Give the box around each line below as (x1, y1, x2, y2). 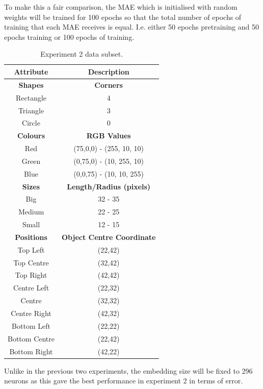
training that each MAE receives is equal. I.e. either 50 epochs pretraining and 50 (4, 21, 259, 32)
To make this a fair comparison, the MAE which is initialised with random (4, 2, 238, 12)
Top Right (15, 270, 47, 280)
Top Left (17, 244, 45, 255)
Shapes (18, 79, 44, 90)
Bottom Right (9, 346, 53, 356)
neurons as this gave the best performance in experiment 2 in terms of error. (4, 375, 243, 386)
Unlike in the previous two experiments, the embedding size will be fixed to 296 (4, 365, 253, 376)
